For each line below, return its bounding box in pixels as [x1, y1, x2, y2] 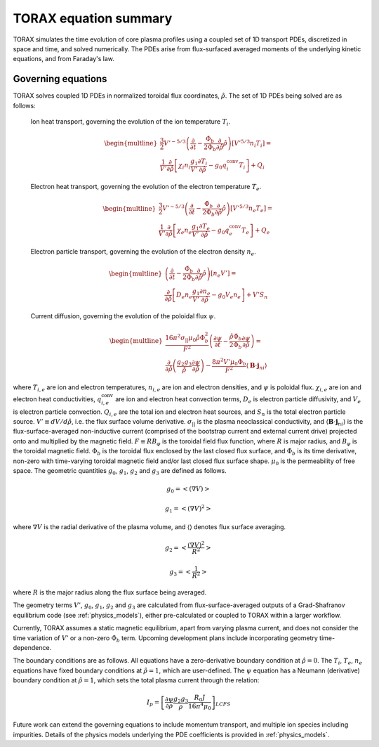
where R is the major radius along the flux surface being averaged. [13, 588, 207, 597]
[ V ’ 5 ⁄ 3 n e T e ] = [230, 203, 273, 214]
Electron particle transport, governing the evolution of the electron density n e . [30, 247, 256, 257]
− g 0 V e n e [211, 291, 241, 301]
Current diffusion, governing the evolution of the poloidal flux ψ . [30, 312, 216, 320]
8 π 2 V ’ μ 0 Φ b [211, 356, 247, 368]
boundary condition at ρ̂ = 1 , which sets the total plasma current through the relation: [13, 676, 260, 684]
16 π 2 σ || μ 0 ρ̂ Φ [165, 332, 206, 344]
